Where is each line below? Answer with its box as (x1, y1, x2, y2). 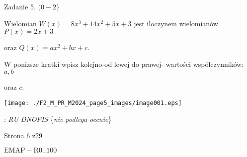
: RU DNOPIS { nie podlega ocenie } (4, 113, 112, 124)
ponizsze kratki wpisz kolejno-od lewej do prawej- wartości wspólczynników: (13, 58, 244, 69)
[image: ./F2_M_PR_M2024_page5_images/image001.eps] (4, 99, 182, 106)
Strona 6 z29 (4, 130, 43, 141)
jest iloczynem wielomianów (134, 18, 218, 28)
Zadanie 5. (4, 1, 36, 11)
